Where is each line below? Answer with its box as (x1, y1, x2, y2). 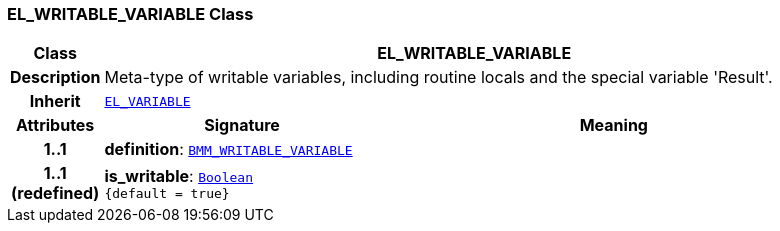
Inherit (29, 91, 81, 112)
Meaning (579, 115, 648, 136)
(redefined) (11, 183, 100, 204)
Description (10, 67, 101, 88)
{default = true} (104, 185, 230, 201)
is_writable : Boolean (104, 165, 253, 186)
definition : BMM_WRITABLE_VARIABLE (104, 139, 353, 160)
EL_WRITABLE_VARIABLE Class (7, 4, 254, 24)
